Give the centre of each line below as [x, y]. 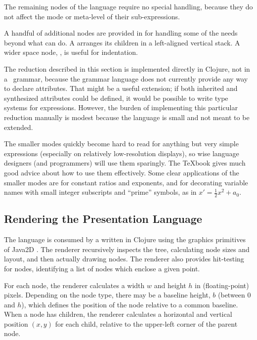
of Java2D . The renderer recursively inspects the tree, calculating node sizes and [127, 249]
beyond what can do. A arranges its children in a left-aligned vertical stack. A [122, 42]
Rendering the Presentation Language [103, 219]
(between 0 [235, 295]
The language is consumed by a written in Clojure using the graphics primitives [125, 239]
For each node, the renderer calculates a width [74, 285]
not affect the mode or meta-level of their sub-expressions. [92, 16]
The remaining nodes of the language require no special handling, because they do [128, 6]
